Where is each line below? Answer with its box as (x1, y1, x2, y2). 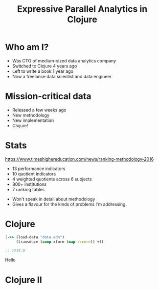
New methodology (12, 112, 50, 118)
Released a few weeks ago (12, 107, 67, 113)
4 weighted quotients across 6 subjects (12, 176, 92, 182)
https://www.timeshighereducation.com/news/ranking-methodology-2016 (5, 156, 154, 162)
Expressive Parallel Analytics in (17, 3, 148, 15)
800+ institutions (12, 181, 47, 187)
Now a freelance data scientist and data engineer (12, 73, 112, 79)
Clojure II (5, 274, 43, 286)
